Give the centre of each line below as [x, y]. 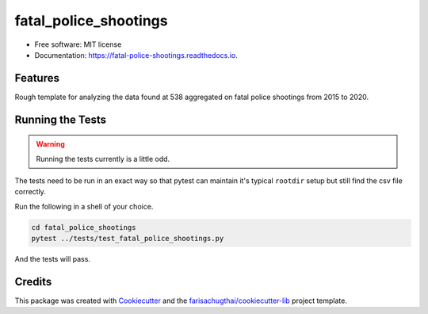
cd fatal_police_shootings [84, 227]
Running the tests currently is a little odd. [103, 159]
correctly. [31, 192]
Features [37, 78]
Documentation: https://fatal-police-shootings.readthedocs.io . [136, 55]
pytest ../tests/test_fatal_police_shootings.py [128, 239]
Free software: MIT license [78, 44]
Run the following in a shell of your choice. [84, 206]
